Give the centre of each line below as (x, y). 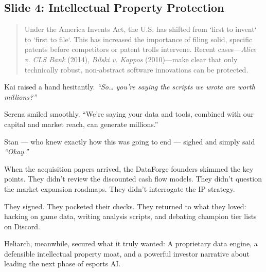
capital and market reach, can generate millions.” (81, 124)
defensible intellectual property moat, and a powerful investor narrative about (127, 253)
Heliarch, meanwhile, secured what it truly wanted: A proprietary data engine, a (131, 243)
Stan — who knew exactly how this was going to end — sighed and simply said (130, 141)
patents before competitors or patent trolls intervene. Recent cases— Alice (140, 49)
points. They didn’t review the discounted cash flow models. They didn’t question (133, 179)
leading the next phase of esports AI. (63, 264)
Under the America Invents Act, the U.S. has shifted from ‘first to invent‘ (140, 29)
